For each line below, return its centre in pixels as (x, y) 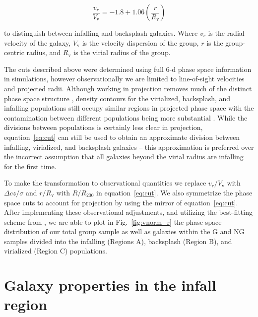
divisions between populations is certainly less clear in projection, (103, 127)
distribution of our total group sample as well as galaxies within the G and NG (124, 231)
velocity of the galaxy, (37, 42)
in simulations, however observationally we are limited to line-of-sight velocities (124, 79)
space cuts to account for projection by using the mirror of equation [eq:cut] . (121, 202)
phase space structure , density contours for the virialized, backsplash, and (117, 98)
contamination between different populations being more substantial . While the (126, 117)
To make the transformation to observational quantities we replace (105, 183)
